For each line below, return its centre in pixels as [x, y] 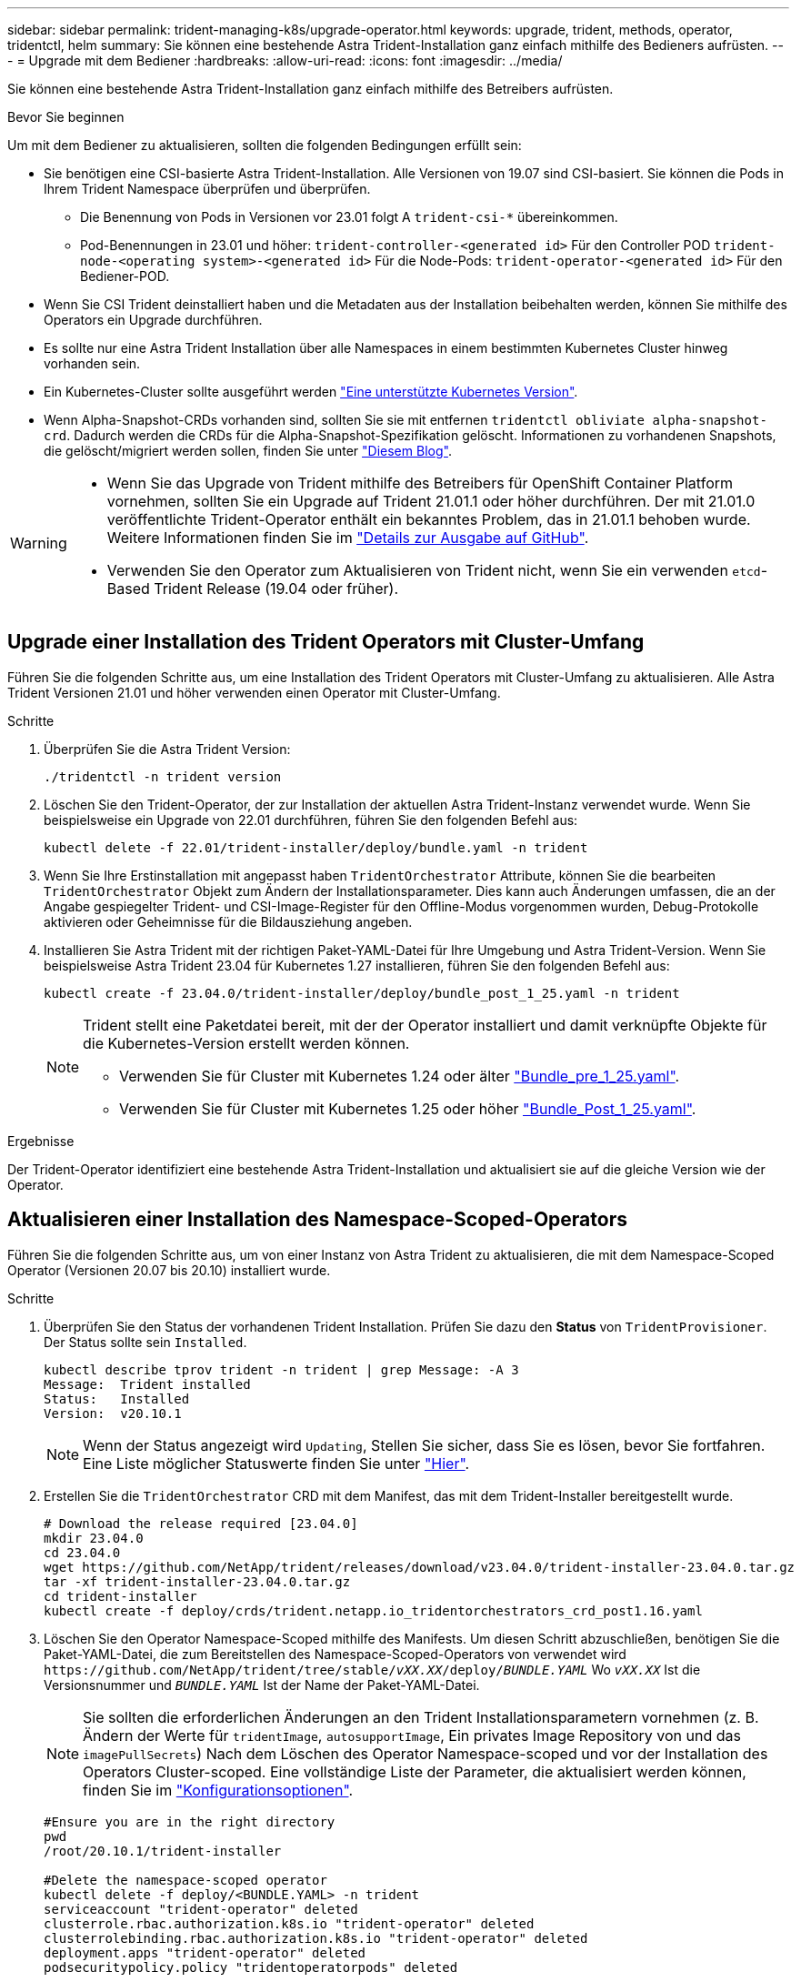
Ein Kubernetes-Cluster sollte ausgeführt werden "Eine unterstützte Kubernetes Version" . [311, 392]
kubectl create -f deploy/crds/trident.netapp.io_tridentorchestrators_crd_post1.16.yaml [373, 1610]
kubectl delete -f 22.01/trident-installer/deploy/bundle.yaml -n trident [316, 847]
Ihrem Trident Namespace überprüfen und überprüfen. [207, 189]
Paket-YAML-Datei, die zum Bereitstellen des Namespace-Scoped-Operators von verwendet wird [335, 1654]
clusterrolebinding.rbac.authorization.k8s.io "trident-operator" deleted [316, 1938]
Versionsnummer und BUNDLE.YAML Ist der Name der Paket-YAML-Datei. [262, 1685]
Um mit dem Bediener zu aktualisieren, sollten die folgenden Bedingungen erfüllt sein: [265, 145]
